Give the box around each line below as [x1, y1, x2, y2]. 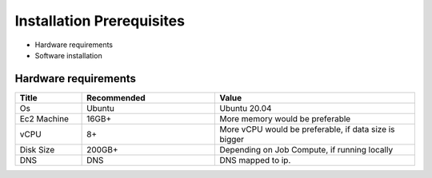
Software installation [34, 50, 103, 60]
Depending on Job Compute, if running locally [219, 144, 394, 155]
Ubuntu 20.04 [219, 102, 272, 113]
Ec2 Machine [19, 113, 70, 124]
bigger [219, 133, 244, 144]
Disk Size [19, 144, 55, 155]
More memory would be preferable [219, 113, 351, 124]
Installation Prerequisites [14, 12, 186, 30]
